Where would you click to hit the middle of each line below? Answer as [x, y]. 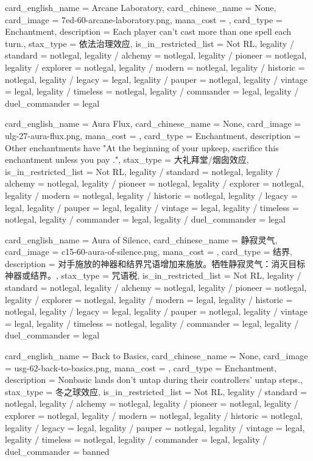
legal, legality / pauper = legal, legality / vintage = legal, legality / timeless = [152, 207]
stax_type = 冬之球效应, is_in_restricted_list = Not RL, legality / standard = [156, 391]
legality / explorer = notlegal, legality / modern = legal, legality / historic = [149, 299]
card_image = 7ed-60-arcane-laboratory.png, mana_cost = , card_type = [144, 19]
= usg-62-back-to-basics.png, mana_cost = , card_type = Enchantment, [141, 367]
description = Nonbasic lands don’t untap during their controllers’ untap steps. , [154, 380]
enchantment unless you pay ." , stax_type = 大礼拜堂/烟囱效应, [127, 159]
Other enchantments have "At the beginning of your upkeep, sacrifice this [142, 147]
